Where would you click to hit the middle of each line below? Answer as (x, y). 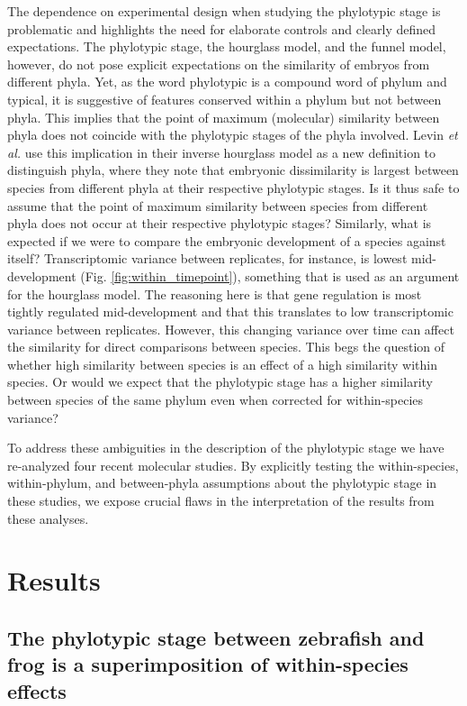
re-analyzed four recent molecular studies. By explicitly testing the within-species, (233, 465)
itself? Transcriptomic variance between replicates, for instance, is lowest (207, 258)
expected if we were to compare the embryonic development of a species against (227, 240)
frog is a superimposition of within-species (208, 664)
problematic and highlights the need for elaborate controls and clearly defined (221, 28)
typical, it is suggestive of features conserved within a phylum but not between (225, 99)
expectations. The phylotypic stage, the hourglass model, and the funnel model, (227, 46)
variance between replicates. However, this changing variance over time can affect (231, 329)
